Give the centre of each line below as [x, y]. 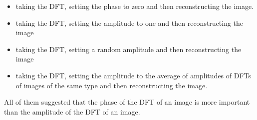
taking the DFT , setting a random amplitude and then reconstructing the [128, 49]
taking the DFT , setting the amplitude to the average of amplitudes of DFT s [133, 75]
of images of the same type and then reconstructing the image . [112, 85]
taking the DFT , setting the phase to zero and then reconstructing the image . [135, 6]
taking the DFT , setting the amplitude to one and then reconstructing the [129, 23]
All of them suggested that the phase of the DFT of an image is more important [127, 102]
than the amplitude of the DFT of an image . [72, 111]
